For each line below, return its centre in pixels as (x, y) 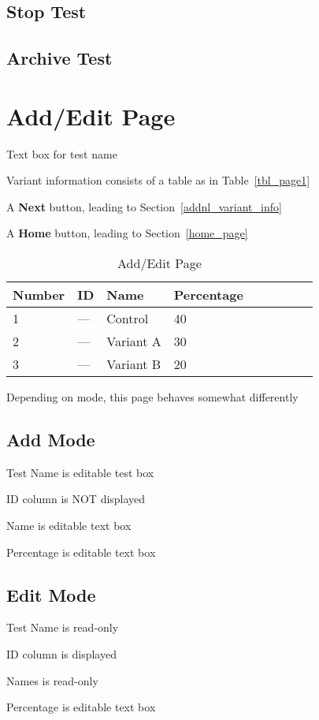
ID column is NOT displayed (76, 499)
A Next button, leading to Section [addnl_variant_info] (144, 206)
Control (128, 319)
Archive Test (59, 58)
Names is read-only (52, 680)
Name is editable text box (69, 526)
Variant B (134, 364)
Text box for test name (62, 153)
